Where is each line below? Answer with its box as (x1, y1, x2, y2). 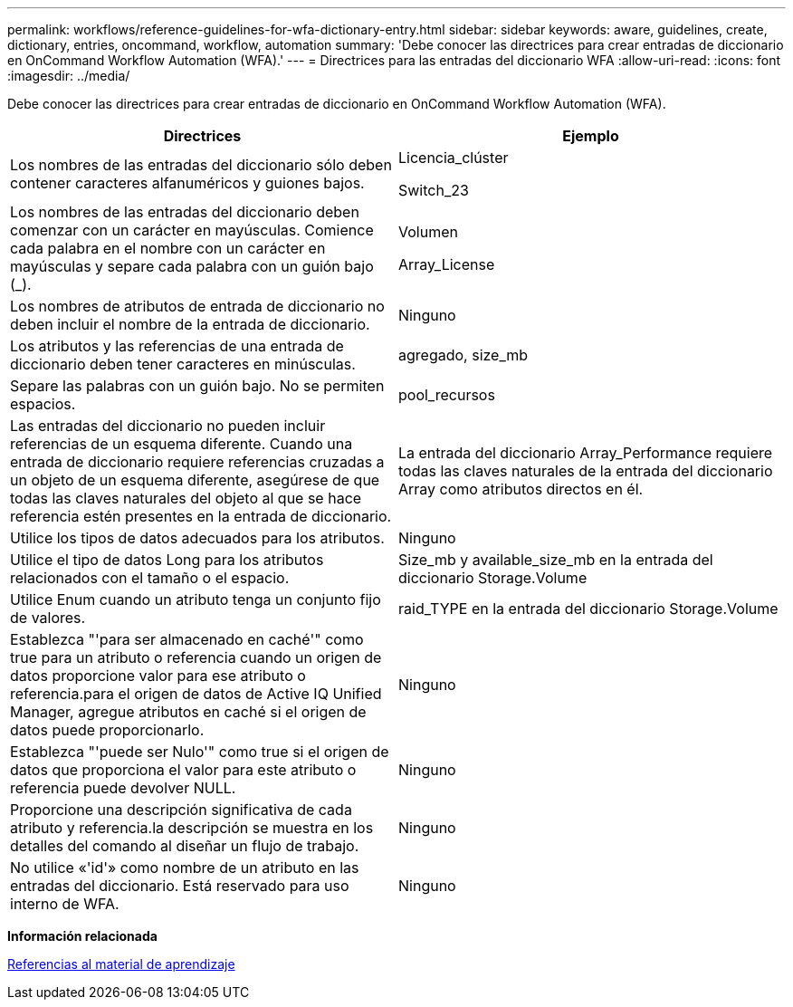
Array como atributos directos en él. (398, 480, 644, 498)
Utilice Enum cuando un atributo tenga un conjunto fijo (10, 590, 381, 609)
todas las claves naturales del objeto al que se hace (10, 489, 362, 507)
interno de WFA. (10, 895, 119, 913)
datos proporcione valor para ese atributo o (10, 667, 306, 685)
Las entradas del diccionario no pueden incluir (10, 417, 326, 435)
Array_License (398, 255, 495, 273)
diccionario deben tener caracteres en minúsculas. (10, 355, 356, 373)
